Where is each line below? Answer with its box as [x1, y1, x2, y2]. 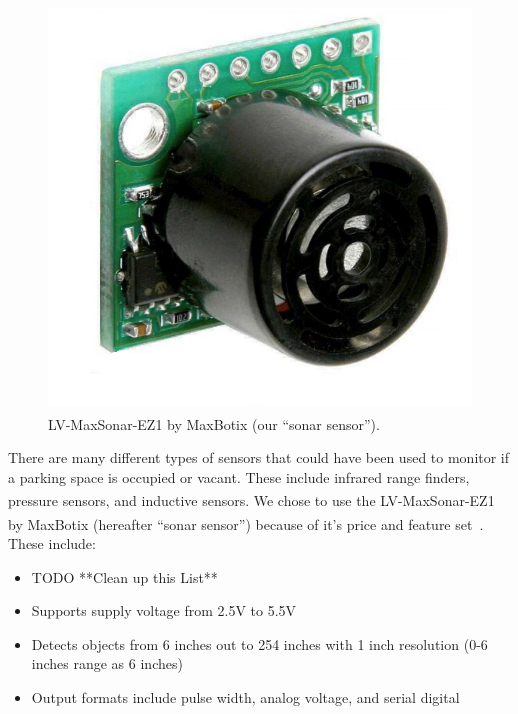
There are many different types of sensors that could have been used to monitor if [8, 447, 510, 468]
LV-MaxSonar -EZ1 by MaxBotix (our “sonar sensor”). [48, 413, 380, 434]
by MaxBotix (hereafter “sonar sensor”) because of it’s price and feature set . [8, 513, 484, 534]
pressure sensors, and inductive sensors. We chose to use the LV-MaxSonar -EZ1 [8, 490, 495, 511]
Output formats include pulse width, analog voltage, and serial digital [31, 686, 460, 707]
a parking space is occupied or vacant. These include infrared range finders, [8, 466, 470, 487]
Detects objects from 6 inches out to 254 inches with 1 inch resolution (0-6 [31, 633, 488, 654]
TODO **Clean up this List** [31, 566, 218, 587]
